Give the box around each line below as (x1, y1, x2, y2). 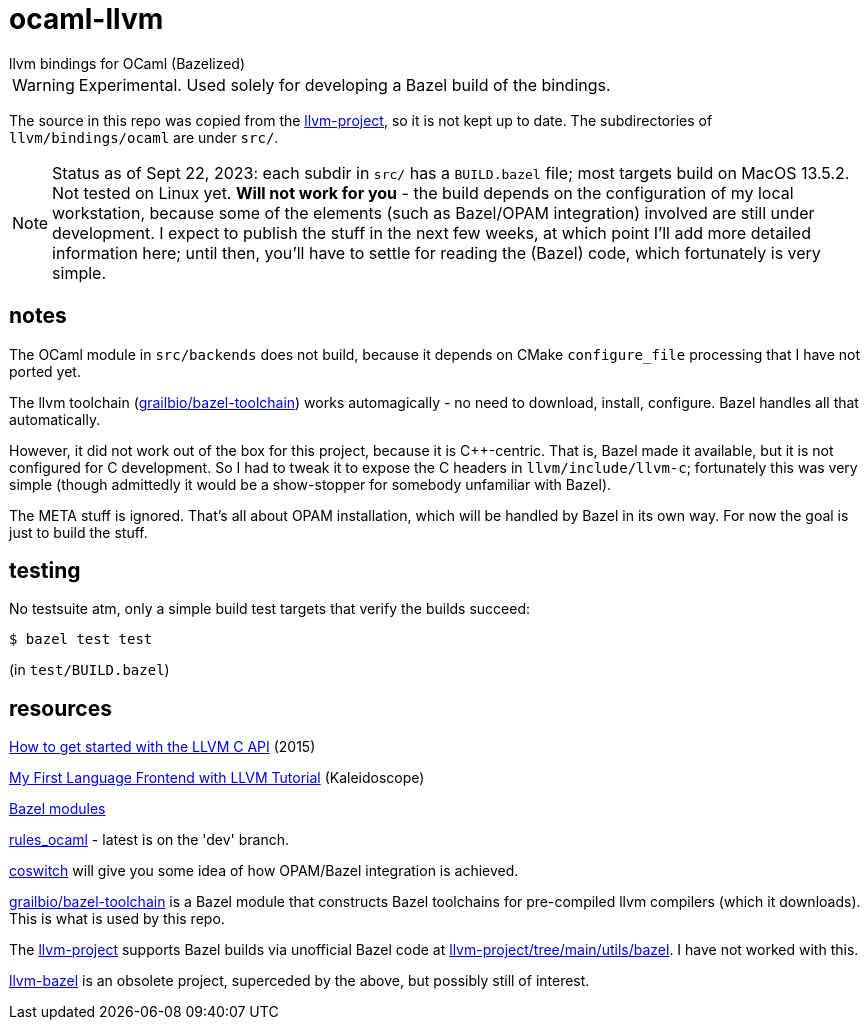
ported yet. (9, 362, 81, 380)
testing (9, 558, 81, 584)
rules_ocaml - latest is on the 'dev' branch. (9, 831, 290, 849)
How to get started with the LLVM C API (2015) (9, 738, 316, 756)
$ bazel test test (9, 631, 153, 648)
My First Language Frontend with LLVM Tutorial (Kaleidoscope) (9, 769, 425, 787)
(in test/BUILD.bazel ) (9, 661, 170, 679)
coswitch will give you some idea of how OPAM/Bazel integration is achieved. (9, 862, 519, 880)
